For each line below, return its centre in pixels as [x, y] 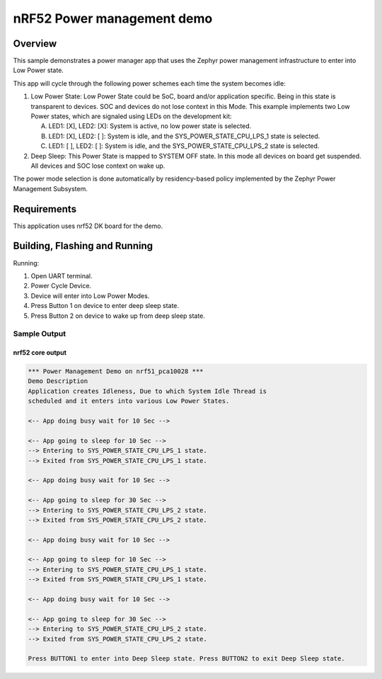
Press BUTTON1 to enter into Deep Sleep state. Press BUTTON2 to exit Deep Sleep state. [187, 659]
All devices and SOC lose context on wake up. [98, 166]
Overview [35, 44]
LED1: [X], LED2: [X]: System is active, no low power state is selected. [150, 126]
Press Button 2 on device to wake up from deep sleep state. [118, 316]
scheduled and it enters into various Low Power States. [129, 401]
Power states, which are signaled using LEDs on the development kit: [132, 116]
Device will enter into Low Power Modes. [90, 296]
